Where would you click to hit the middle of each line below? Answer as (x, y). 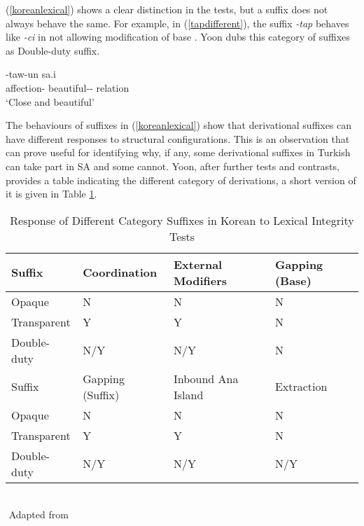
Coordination (120, 272)
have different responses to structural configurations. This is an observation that (178, 138)
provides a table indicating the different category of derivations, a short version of (181, 180)
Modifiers (200, 280)
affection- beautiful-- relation (68, 87)
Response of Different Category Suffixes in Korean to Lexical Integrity (182, 220)
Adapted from (38, 514)
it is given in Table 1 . (51, 194)
